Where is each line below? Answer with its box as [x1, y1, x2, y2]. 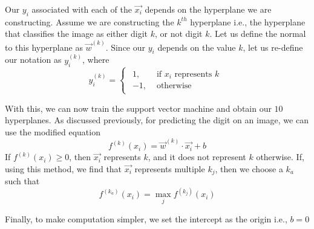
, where [82, 53, 110, 66]
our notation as [5, 53, 62, 66]
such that [5, 175, 40, 187]
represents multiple [134, 162, 205, 175]
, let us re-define [243, 40, 303, 53]
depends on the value [157, 40, 236, 53]
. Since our [105, 40, 146, 53]
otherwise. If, [256, 150, 304, 163]
